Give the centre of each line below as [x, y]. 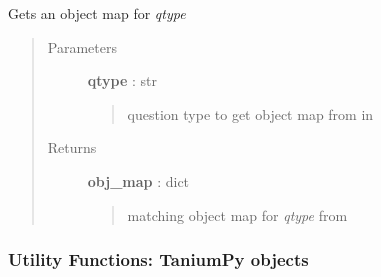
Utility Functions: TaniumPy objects [158, 259]
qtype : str [122, 80]
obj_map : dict [138, 180]
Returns [72, 147]
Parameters [82, 46]
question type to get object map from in [250, 113]
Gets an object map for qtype [97, 13]
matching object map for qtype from [237, 214]
